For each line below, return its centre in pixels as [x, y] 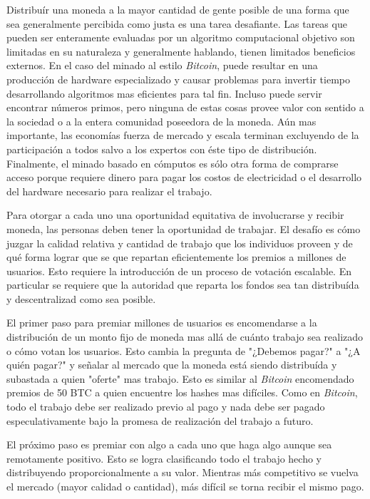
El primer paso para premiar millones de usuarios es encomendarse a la [162, 323]
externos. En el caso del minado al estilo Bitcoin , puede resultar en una [162, 65]
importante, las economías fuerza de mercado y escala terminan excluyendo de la [183, 135]
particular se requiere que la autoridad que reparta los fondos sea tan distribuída [183, 285]
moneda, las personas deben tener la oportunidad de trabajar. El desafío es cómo [184, 228]
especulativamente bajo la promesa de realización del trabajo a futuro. [160, 420]
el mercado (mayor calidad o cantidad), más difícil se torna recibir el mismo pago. [185, 486]
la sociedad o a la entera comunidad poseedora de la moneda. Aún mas [161, 121]
